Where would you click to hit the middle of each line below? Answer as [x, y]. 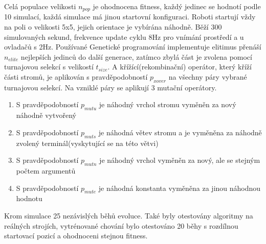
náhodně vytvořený [46, 115]
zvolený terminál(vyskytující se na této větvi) [87, 143]
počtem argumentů [46, 170]
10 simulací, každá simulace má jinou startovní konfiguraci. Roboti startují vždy [130, 17]
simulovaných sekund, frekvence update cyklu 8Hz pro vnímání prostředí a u [124, 36]
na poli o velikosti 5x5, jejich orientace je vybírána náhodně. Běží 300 [113, 27]
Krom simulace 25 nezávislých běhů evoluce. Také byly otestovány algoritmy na [129, 215]
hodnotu [29, 198]
